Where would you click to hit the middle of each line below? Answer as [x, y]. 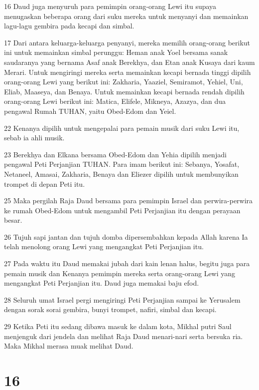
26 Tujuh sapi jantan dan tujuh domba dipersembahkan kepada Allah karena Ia [126, 236]
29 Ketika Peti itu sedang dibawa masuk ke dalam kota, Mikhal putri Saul [118, 326]
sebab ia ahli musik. [34, 138]
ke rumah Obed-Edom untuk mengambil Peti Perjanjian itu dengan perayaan [122, 210]
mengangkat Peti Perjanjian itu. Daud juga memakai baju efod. [102, 283]
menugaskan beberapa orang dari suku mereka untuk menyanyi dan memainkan [126, 16]
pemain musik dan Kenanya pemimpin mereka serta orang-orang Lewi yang [120, 273]
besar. [13, 220]
